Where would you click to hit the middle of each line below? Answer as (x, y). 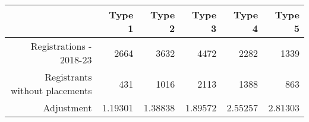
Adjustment (67, 107)
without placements (51, 90)
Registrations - (61, 46)
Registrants (68, 77)
